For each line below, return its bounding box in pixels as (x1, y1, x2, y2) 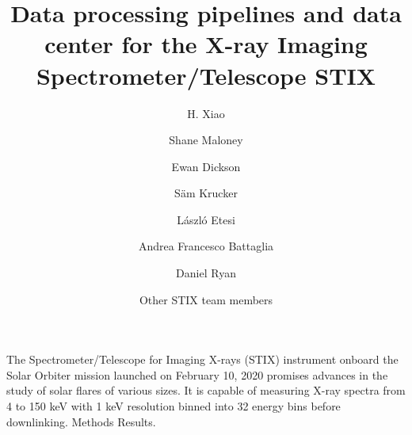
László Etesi (177, 211, 235, 227)
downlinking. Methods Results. (6, 413, 156, 429)
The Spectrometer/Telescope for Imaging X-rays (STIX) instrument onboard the (6, 351, 399, 368)
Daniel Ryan (176, 265, 236, 281)
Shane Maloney (169, 132, 243, 148)
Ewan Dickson (171, 158, 241, 174)
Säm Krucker (174, 185, 238, 201)
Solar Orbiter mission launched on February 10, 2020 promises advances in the (6, 366, 388, 383)
